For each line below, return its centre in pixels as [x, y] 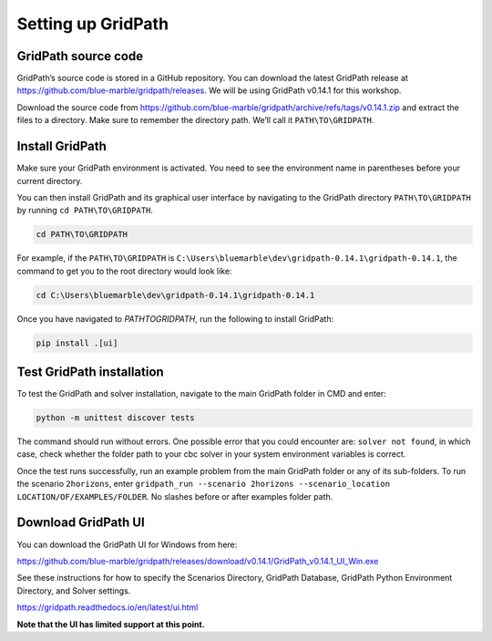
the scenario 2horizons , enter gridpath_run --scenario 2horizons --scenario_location [204, 484]
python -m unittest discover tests [115, 418]
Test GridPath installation [90, 372]
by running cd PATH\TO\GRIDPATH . [85, 211]
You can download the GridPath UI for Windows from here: [127, 544]
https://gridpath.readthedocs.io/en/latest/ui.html [108, 607]
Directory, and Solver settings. [74, 590]
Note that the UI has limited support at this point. [111, 624]
